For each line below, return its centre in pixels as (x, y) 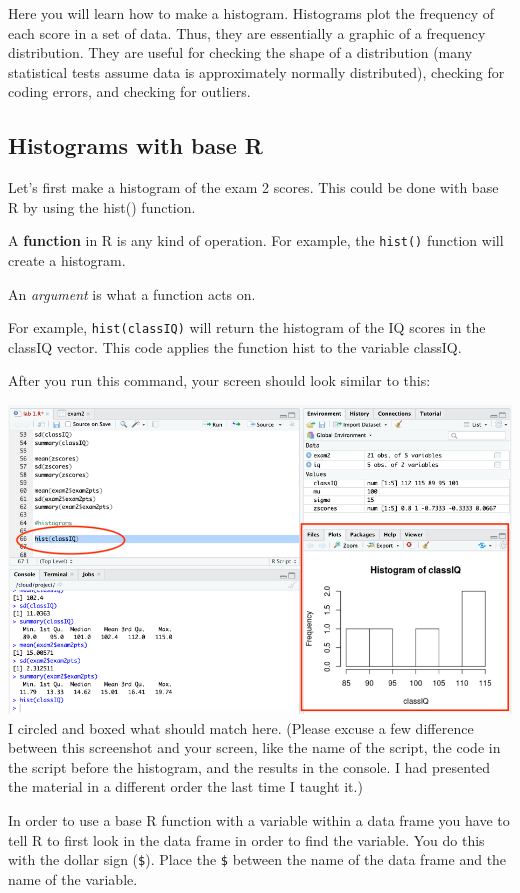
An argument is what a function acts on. (132, 293)
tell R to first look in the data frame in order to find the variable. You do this (246, 839)
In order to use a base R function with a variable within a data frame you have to (259, 820)
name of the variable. (73, 878)
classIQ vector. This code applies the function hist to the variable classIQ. (235, 346)
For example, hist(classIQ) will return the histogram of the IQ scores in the (247, 327)
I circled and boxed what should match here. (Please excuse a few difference (241, 727)
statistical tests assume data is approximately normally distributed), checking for (256, 71)
